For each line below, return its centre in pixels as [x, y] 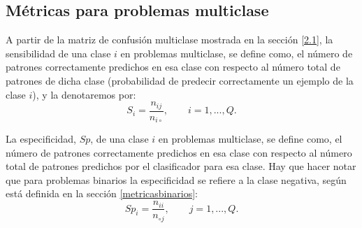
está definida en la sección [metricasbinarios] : [102, 193]
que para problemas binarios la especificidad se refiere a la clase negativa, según [176, 179]
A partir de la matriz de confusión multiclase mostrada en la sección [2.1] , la [169, 40]
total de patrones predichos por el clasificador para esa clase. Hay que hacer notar [181, 166]
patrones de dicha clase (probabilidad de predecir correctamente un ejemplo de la [180, 80]
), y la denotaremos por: [84, 94]
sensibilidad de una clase [58, 53]
